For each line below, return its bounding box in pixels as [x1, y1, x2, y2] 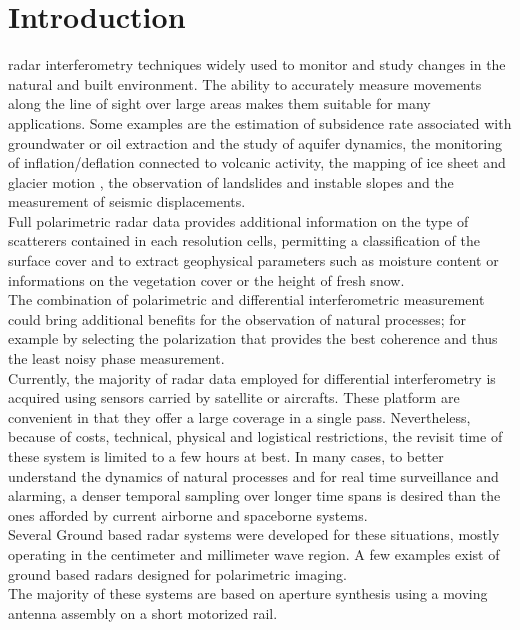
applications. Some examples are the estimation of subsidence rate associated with [8, 112, 512, 133]
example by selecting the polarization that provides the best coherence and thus [8, 328, 498, 349]
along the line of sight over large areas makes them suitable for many [8, 93, 431, 114]
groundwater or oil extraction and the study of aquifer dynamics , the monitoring [8, 132, 502, 153]
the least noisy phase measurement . [8, 348, 225, 369]
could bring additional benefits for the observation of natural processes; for [8, 308, 467, 329]
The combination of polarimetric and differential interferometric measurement [8, 289, 485, 310]
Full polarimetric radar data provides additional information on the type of [8, 210, 469, 231]
